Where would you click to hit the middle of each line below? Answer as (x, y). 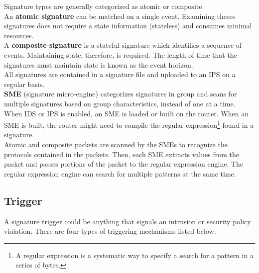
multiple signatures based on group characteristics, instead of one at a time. (120, 103)
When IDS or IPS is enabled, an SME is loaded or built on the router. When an (126, 113)
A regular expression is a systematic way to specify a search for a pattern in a (134, 255)
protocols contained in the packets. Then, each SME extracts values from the (122, 154)
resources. (19, 35)
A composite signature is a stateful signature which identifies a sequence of (123, 45)
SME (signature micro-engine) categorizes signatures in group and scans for (121, 94)
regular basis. (24, 84)
